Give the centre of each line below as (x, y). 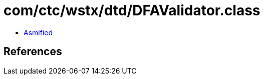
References (33, 52)
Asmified (38, 32)
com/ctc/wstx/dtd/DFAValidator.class (132, 10)
